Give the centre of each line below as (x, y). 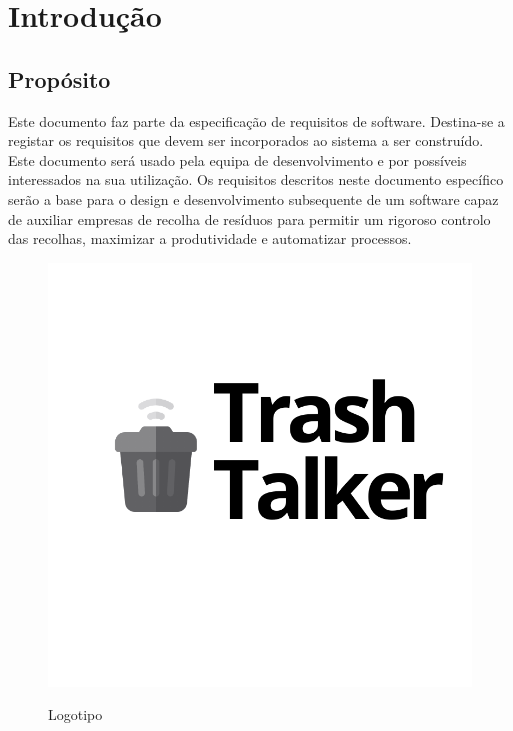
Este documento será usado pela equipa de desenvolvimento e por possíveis (237, 159)
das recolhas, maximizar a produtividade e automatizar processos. (210, 238)
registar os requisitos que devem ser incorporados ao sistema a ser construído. (246, 140)
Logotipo (75, 714)
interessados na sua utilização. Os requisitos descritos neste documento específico (256, 179)
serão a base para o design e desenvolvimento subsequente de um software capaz (253, 198)
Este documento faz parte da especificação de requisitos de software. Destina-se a (256, 120)
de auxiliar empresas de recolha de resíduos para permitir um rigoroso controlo (249, 218)
